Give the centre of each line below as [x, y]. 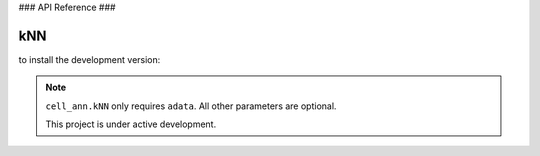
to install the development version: [89, 59]
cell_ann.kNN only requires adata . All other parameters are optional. [191, 106]
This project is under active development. [131, 124]
